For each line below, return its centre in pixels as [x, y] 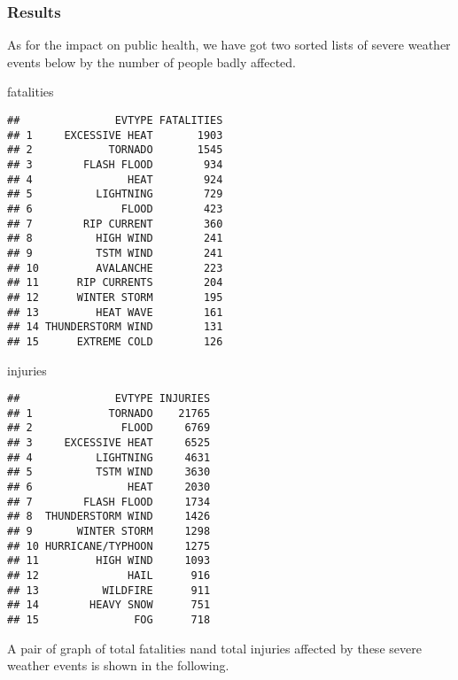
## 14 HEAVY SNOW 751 [109, 605]
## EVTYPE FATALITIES [115, 120]
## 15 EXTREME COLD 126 [115, 341]
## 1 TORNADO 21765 [109, 413]
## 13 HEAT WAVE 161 [115, 312]
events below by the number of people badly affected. [151, 62]
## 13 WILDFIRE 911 [109, 590]
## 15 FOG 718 [109, 619]
